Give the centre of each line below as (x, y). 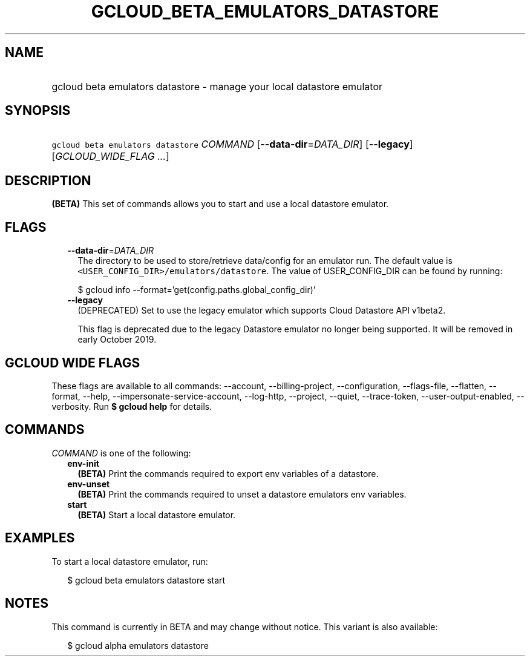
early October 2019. (117, 340)
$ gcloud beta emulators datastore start (146, 580)
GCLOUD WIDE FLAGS (73, 363)
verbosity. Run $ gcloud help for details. (132, 406)
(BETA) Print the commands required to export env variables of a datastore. (228, 473)
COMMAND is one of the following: (121, 453)
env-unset (89, 484)
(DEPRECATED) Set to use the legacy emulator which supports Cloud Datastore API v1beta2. (262, 311)
